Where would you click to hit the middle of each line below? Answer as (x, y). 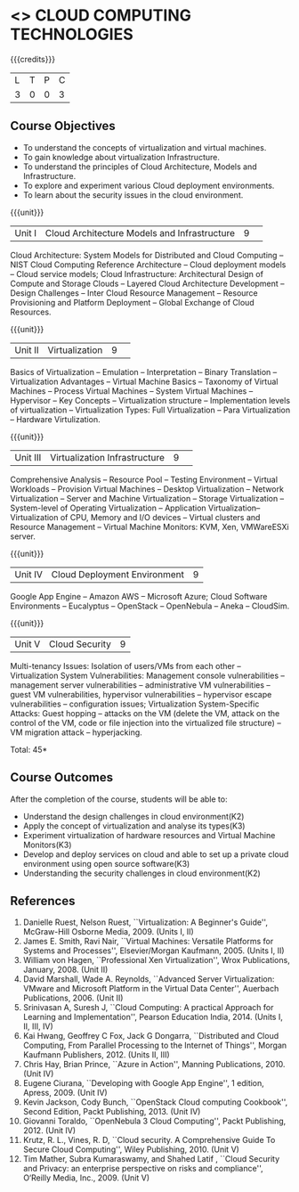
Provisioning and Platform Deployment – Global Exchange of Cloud (132, 302)
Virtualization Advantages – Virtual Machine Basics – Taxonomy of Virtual (144, 381)
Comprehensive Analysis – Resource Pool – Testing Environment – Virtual (144, 479)
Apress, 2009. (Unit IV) (65, 1093)
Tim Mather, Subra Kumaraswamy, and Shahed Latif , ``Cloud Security (151, 1159)
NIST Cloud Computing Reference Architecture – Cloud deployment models (148, 265)
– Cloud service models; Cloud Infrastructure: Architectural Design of (137, 274)
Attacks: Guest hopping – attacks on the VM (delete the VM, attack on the (145, 713)
